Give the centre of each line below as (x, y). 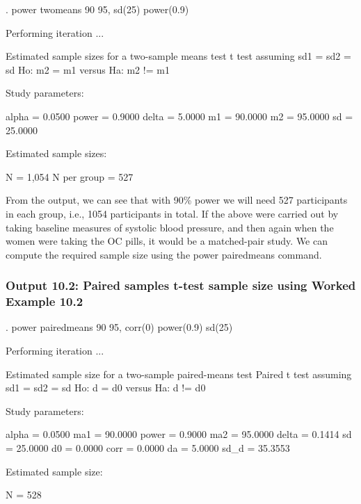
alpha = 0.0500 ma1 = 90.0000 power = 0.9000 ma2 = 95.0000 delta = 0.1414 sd (179, 434)
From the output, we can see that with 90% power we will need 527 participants (177, 200)
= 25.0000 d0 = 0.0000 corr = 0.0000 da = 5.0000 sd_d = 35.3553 (148, 448)
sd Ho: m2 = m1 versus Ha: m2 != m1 (88, 69)
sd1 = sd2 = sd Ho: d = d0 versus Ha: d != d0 (106, 388)
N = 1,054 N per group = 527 (70, 176)
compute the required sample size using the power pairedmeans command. (164, 254)
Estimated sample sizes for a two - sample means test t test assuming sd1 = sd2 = (178, 56)
